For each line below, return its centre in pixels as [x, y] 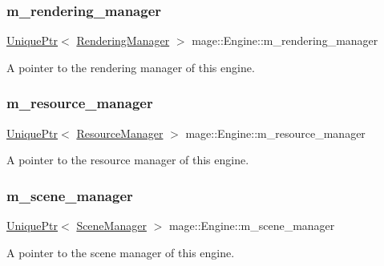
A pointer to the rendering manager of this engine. [131, 67]
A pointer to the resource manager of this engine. [128, 160]
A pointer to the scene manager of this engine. [121, 252]
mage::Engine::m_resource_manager [275, 133]
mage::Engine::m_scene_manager [252, 226]
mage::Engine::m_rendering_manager [285, 40]
